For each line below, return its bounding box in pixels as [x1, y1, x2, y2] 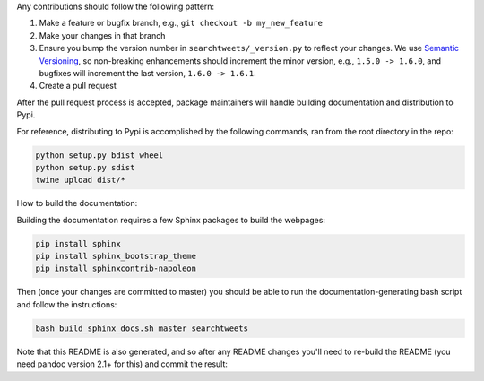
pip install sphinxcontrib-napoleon [35, 264, 197, 273]
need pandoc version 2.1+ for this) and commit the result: [16, 359, 229, 369]
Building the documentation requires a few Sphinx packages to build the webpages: [16, 214, 326, 225]
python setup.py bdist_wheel [35, 150, 164, 160]
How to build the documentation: [16, 198, 138, 209]
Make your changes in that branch [39, 30, 166, 40]
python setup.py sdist [35, 162, 135, 172]
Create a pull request [39, 81, 117, 91]
